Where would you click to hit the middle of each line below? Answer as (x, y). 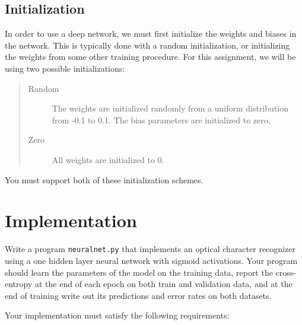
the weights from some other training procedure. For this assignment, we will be (150, 57)
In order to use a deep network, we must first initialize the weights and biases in (151, 34)
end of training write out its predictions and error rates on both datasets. (138, 295)
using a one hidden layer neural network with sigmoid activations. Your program (151, 260)
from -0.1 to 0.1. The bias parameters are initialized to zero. (161, 120)
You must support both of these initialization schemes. (104, 179)
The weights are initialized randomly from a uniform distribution (170, 108)
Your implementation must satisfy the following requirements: (117, 315)
